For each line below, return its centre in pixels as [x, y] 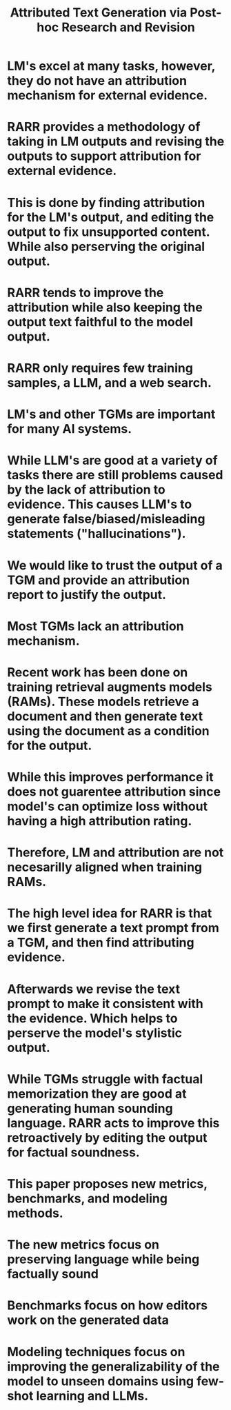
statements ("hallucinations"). [97, 534]
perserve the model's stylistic [95, 1033]
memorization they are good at [97, 1094]
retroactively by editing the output [108, 1137]
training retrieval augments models [110, 687]
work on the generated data [88, 1320]
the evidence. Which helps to [92, 1018]
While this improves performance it [110, 777]
